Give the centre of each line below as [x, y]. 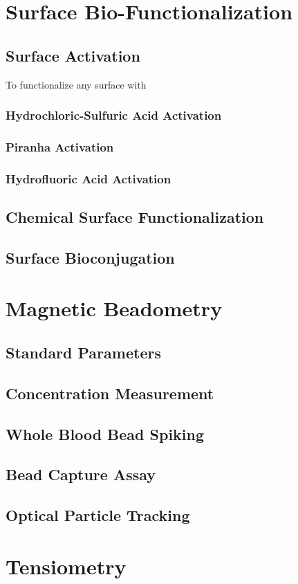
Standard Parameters [83, 353]
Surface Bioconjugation [90, 257]
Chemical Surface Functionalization [135, 217]
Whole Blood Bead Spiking [105, 434]
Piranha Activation [60, 146]
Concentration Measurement [110, 393]
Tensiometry [66, 566]
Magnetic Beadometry [114, 308]
